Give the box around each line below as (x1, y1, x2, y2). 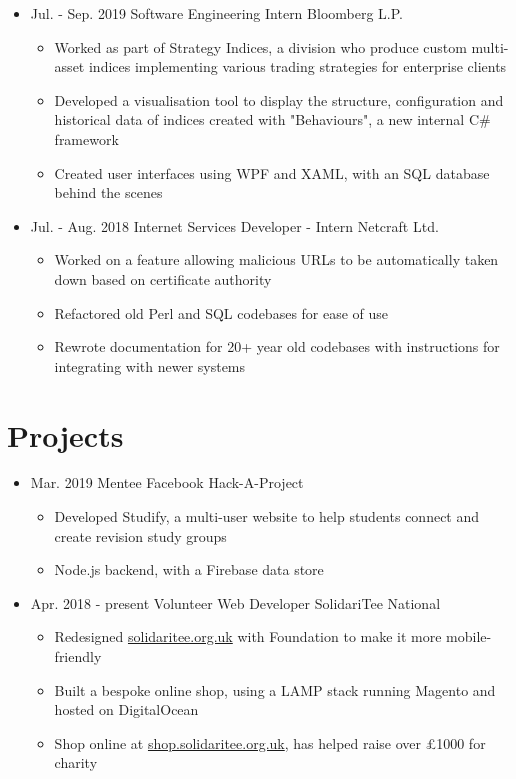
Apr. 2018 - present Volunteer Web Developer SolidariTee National (30, 592, 441, 613)
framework (54, 128, 119, 149)
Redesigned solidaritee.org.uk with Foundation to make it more (54, 626, 442, 647)
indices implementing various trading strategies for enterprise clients (88, 56, 507, 77)
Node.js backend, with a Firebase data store (54, 559, 324, 580)
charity (54, 752, 98, 773)
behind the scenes (54, 182, 163, 203)
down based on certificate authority (54, 268, 272, 289)
